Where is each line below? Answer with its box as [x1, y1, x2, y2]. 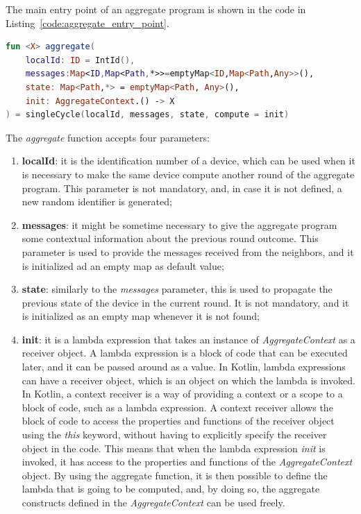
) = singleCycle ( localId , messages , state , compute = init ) [6, 110, 289, 120]
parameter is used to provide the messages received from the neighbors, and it [22, 244, 354, 259]
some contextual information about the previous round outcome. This [22, 231, 319, 246]
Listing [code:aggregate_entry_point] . [6, 15, 169, 30]
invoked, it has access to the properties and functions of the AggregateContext [22, 454, 353, 469]
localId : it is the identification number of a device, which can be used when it [22, 153, 355, 168]
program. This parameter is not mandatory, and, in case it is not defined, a [22, 180, 342, 195]
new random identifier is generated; [22, 194, 172, 209]
